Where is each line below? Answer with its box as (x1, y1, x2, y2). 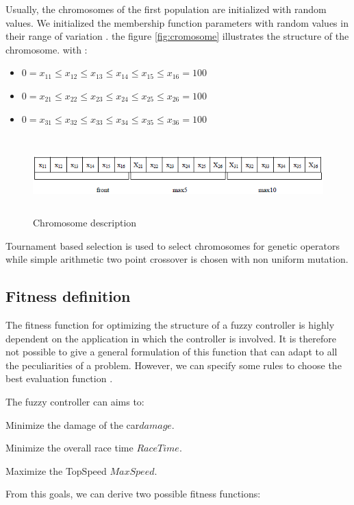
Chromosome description (33, 215, 137, 230)
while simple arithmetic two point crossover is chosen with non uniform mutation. (5, 252, 349, 266)
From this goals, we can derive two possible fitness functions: (5, 486, 261, 501)
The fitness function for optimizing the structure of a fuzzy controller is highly (5, 318, 335, 332)
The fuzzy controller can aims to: (5, 395, 144, 409)
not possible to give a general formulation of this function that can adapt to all (5, 344, 338, 359)
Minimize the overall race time (5, 441, 134, 455)
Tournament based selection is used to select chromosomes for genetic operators (5, 238, 340, 252)
